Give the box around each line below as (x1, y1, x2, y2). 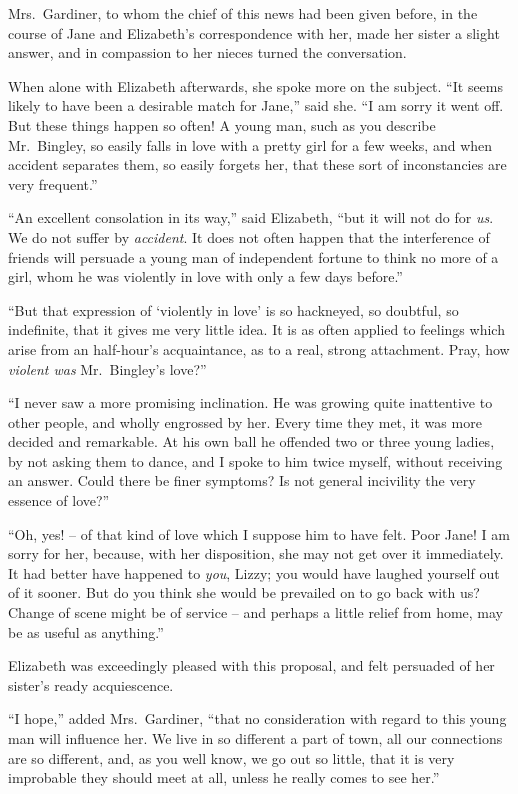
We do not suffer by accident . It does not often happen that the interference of (8, 226, 490, 247)
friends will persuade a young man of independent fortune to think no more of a (8, 246, 499, 267)
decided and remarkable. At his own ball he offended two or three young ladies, (8, 431, 495, 452)
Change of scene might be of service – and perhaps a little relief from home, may (8, 602, 504, 623)
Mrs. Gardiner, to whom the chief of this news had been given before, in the (8, 3, 478, 23)
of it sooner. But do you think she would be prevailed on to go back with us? (8, 582, 480, 603)
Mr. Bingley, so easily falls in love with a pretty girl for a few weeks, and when (8, 134, 493, 155)
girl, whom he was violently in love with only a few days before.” (8, 266, 403, 287)
